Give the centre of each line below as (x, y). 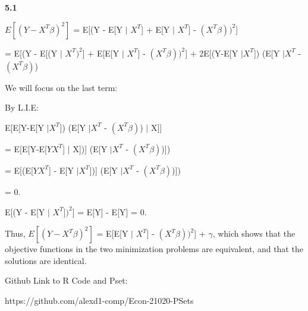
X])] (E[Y (90, 148)
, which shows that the (254, 233)
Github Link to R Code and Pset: (66, 280)
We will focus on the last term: (61, 87)
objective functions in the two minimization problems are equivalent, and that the (154, 249)
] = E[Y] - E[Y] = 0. (109, 211)
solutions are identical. (46, 260)
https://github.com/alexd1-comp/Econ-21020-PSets (99, 300)
